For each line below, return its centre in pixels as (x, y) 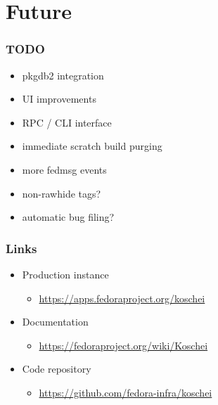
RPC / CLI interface (67, 122)
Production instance (65, 274)
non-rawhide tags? (62, 193)
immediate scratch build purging (92, 146)
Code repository (57, 369)
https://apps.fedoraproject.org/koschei (122, 298)
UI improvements (59, 99)
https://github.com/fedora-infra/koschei (126, 392)
